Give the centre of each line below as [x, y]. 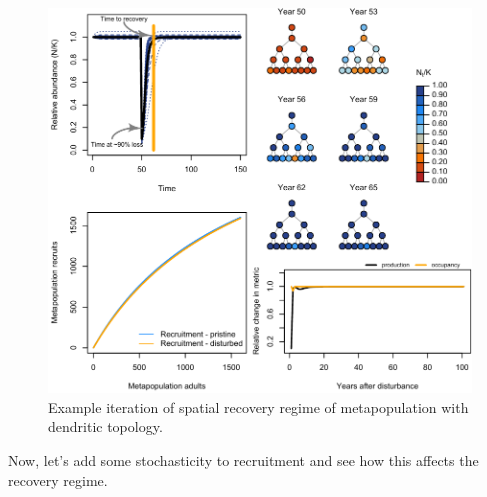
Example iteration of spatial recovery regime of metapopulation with [258, 406]
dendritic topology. [105, 426]
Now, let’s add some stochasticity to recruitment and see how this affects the [243, 459]
